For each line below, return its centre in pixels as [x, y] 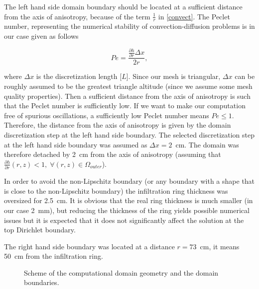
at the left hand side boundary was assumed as [76, 144]
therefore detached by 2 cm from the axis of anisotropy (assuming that [113, 154]
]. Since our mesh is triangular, [173, 76]
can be [245, 76]
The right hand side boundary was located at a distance [89, 246]
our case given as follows [41, 36]
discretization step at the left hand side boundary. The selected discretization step [129, 135]
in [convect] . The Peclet [194, 16]
